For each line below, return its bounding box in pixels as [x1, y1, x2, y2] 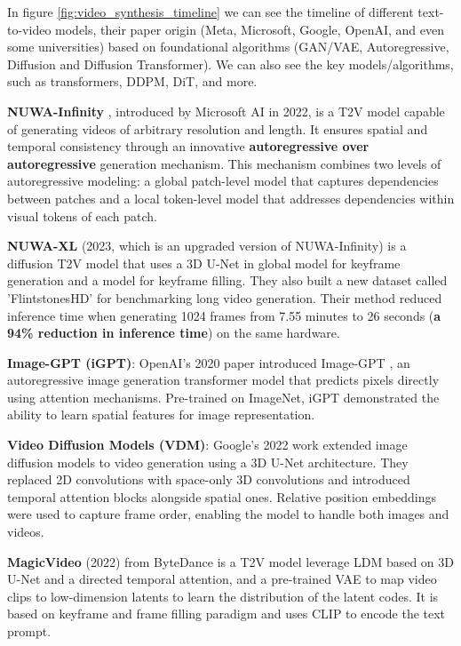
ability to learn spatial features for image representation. [7, 405, 315, 424]
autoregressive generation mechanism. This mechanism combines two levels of [7, 154, 441, 172]
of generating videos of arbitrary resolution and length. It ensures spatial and [7, 119, 428, 138]
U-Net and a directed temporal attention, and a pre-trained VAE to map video [7, 570, 437, 588]
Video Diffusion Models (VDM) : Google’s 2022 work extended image [7, 435, 408, 454]
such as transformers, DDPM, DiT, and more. [7, 72, 258, 91]
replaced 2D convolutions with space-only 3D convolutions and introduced [7, 470, 410, 489]
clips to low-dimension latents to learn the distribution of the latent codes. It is [7, 586, 439, 605]
